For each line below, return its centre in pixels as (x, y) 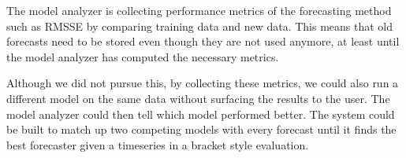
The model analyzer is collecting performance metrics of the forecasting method (199, 10)
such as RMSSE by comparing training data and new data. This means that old (200, 26)
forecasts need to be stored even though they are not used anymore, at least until (203, 41)
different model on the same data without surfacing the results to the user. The (198, 98)
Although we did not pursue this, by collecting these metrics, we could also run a (203, 83)
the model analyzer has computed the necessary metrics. (143, 56)
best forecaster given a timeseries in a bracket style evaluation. (158, 144)
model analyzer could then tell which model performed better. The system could (201, 114)
